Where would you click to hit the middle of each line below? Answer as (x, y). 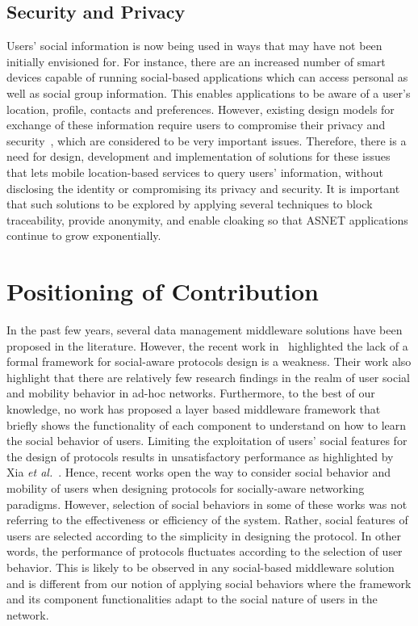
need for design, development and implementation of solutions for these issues (199, 156)
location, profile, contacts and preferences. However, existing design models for (201, 109)
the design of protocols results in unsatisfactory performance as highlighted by (200, 456)
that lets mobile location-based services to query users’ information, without (195, 172)
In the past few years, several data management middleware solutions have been (205, 330)
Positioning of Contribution (163, 291)
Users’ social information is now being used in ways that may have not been (194, 46)
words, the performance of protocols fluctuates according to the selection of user (205, 551)
